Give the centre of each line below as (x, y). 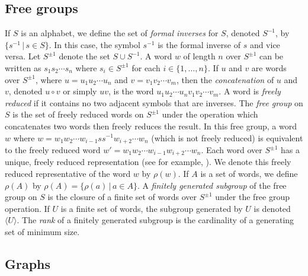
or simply (80, 91)
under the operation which (210, 114)
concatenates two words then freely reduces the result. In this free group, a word (151, 126)
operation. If (27, 208)
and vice (265, 44)
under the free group (253, 197)
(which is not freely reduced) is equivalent (227, 137)
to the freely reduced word (53, 150)
